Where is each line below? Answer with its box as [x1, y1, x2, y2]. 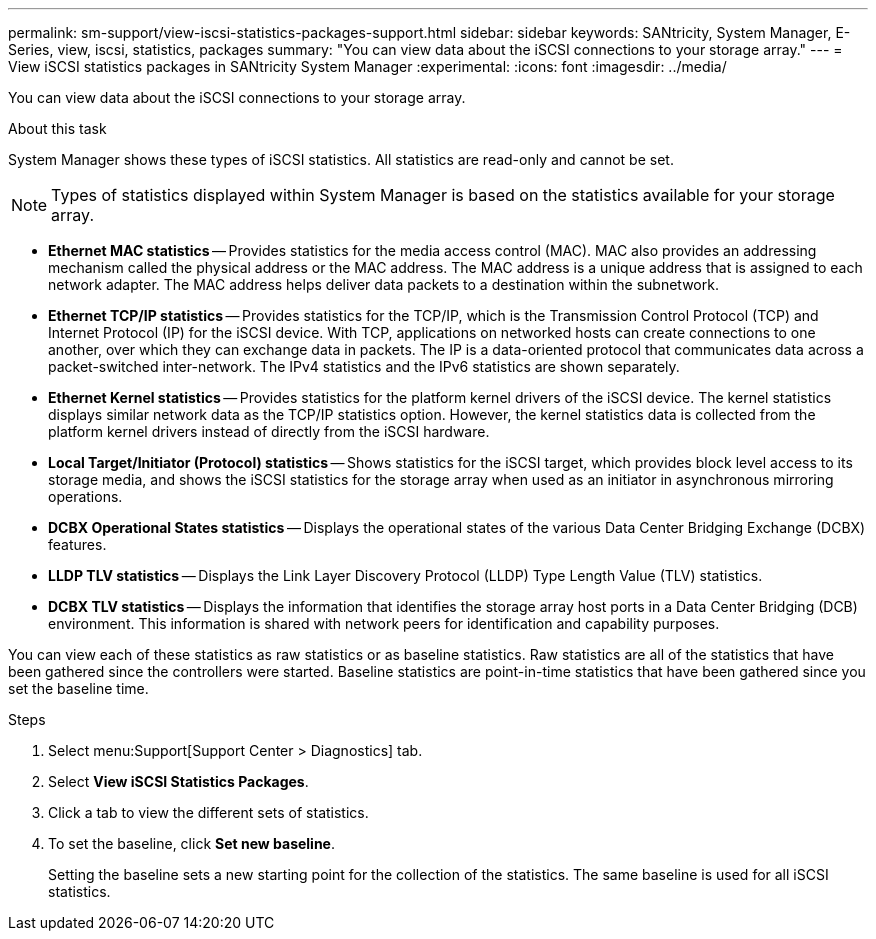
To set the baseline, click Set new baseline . [48, 835, 336, 852]
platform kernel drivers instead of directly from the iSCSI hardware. [48, 423, 490, 440]
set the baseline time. [8, 680, 149, 697]
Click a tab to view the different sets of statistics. [48, 804, 369, 821]
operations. [48, 488, 123, 505]
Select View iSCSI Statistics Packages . [48, 773, 309, 790]
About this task [8, 120, 107, 137]
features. [48, 536, 107, 553]
